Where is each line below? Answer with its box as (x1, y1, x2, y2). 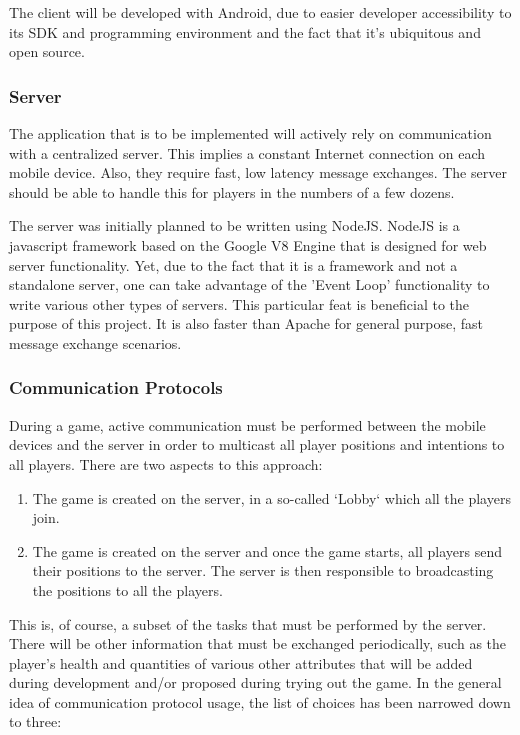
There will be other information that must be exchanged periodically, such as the (9, 633, 507, 654)
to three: (9, 711, 62, 732)
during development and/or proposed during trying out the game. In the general (9, 672, 502, 693)
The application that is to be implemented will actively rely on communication (9, 123, 492, 143)
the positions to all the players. (32, 579, 223, 600)
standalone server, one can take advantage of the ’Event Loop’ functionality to (9, 274, 490, 295)
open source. (9, 41, 85, 62)
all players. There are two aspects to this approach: (9, 453, 323, 474)
